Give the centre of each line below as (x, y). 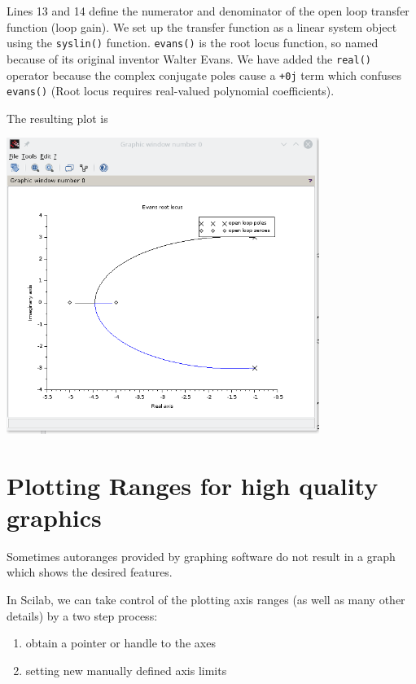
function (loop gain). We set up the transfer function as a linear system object (202, 26)
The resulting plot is (57, 118)
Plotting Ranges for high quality (193, 485)
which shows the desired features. (90, 572)
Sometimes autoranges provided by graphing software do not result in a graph (201, 556)
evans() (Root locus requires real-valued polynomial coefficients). (171, 91)
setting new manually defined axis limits (126, 670)
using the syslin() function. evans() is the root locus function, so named (193, 43)
